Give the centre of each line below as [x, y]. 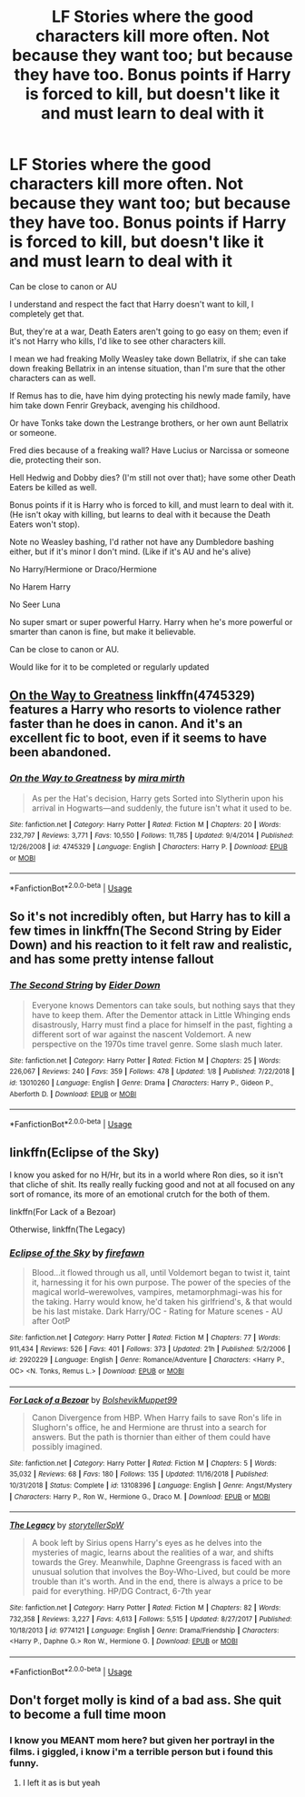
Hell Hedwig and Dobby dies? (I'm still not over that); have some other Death [152, 477]
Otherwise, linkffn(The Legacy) [68, 1229]
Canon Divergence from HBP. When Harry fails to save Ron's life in [157, 1418]
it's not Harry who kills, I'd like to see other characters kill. [118, 341]
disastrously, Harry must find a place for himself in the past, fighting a [162, 1025]
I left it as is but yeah [61, 1783]
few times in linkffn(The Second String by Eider [146, 931]
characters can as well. [53, 378]
